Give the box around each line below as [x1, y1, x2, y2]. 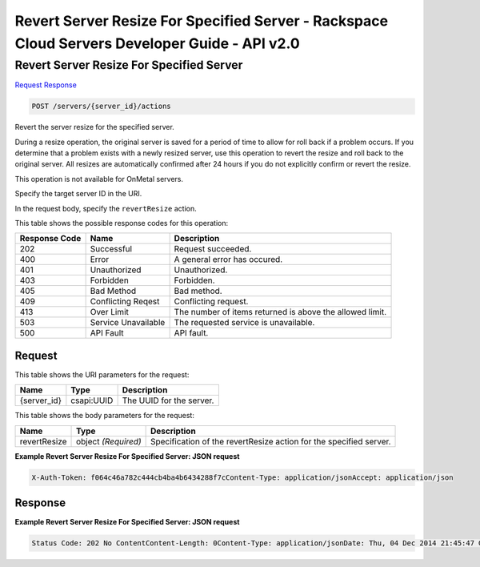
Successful [90, 243, 132, 255]
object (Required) [76, 436, 142, 447]
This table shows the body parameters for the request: [14, 411, 195, 420]
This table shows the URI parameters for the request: [14, 369, 190, 380]
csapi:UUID [70, 395, 114, 406]
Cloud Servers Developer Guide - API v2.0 [14, 34, 300, 52]
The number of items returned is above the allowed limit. [174, 307, 387, 318]
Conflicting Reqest [90, 296, 160, 308]
